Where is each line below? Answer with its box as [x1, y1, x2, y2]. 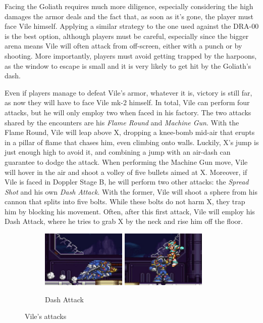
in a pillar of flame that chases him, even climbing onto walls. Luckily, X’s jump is [5, 136, 259, 147]
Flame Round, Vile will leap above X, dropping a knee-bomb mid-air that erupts [5, 127, 255, 137]
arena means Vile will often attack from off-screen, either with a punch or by [5, 40, 242, 51]
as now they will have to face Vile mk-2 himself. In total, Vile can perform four [5, 97, 250, 108]
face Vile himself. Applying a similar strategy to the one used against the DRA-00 [5, 21, 259, 31]
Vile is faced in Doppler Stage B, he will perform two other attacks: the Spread [5, 176, 249, 187]
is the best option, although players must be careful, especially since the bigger [5, 30, 249, 41]
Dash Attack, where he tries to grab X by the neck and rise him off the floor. [5, 216, 243, 226]
